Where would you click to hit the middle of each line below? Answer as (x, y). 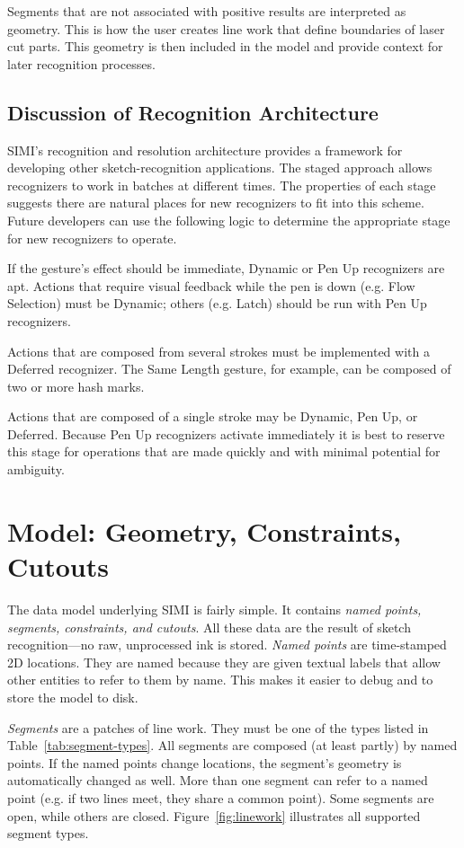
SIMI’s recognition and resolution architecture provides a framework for (205, 150)
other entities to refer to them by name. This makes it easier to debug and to (220, 680)
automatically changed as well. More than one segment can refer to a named (218, 780)
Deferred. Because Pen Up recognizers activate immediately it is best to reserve (226, 433)
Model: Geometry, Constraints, (204, 530)
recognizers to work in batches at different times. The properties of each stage (222, 185)
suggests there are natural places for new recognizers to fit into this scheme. (216, 203)
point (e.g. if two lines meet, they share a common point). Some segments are (221, 797)
